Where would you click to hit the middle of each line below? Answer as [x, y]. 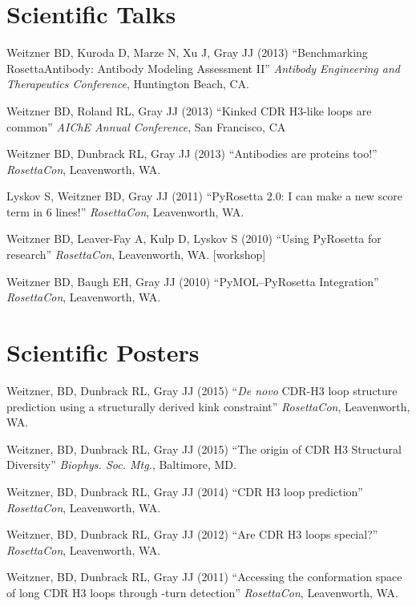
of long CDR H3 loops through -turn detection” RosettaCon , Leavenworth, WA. [202, 592]
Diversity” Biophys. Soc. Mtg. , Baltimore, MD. [121, 465]
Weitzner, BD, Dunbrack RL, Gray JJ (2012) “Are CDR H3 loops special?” [192, 534]
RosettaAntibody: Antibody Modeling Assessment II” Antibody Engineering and [203, 68]
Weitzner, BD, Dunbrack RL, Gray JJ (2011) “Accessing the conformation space [204, 577]
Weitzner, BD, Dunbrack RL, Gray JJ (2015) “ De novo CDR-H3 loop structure [202, 390]
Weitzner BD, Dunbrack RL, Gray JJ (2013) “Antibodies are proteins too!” [192, 154]
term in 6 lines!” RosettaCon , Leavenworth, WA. [125, 211]
